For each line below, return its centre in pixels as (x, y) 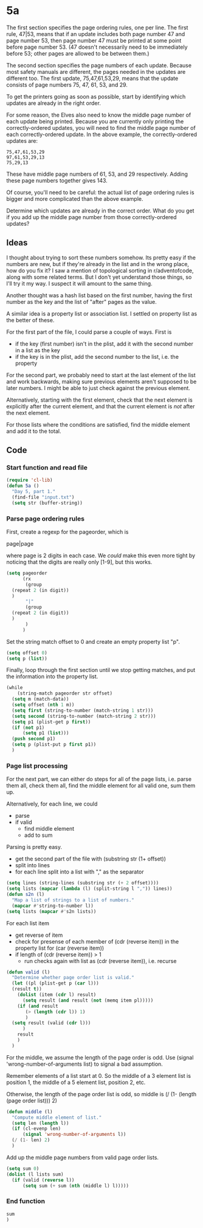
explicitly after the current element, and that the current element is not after (101, 406)
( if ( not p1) (28, 728)
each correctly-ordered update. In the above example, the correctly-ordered (102, 134)
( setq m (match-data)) (40, 699)
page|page (20, 544)
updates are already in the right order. (54, 103)
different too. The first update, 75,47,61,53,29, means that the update (92, 78)
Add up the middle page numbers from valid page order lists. (83, 1157)
